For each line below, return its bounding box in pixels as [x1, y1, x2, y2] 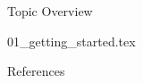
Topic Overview [7, 2, 93, 20]
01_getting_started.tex [7, 31, 136, 50]
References [7, 62, 65, 80]
